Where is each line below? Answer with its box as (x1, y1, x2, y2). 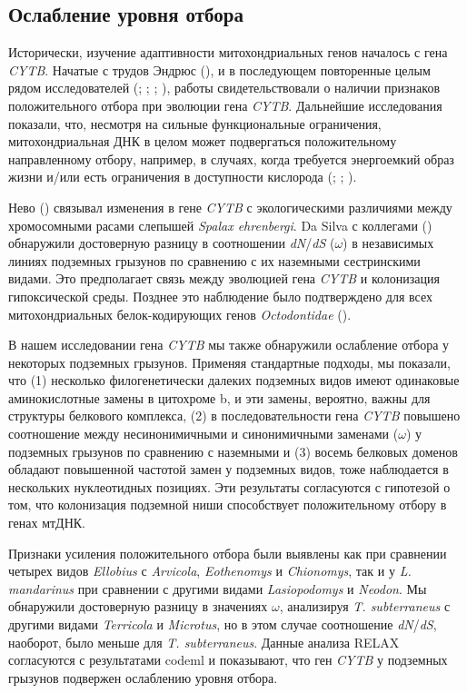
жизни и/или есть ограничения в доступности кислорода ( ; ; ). (8, 167, 357, 186)
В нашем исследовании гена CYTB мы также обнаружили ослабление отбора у (8, 335, 450, 354)
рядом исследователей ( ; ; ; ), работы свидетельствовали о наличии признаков (8, 78, 441, 97)
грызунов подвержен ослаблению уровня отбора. (8, 668, 278, 687)
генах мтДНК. (8, 513, 86, 532)
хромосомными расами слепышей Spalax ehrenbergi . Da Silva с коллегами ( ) (8, 215, 432, 234)
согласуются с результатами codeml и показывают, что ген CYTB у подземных (8, 650, 448, 669)
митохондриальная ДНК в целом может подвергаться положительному (8, 132, 397, 151)
